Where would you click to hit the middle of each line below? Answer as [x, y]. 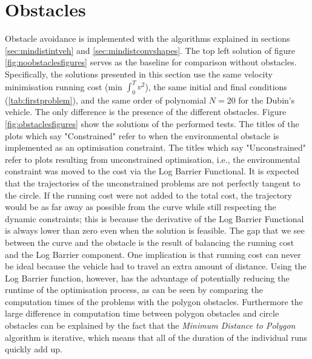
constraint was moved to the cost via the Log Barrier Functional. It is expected [152, 171]
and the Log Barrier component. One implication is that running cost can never [153, 254]
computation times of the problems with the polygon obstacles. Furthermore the [154, 301]
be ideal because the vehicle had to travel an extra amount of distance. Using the [156, 266]
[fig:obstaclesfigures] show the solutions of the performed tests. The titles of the [152, 123]
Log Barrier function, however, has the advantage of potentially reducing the [147, 278]
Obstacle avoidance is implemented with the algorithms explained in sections [148, 38]
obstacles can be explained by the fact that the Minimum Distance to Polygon [150, 325]
